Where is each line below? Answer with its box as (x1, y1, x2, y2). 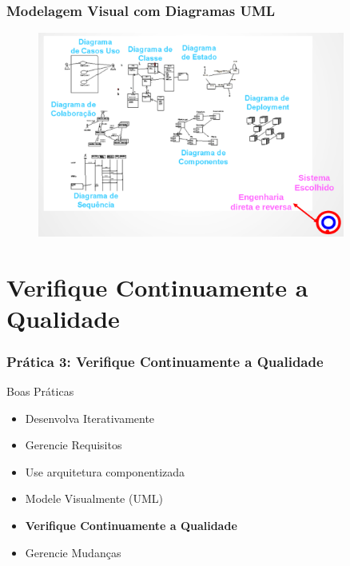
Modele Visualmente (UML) (25, 490, 163, 507)
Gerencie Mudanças (25, 544, 121, 560)
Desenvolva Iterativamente (25, 409, 155, 426)
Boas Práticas (6, 383, 74, 400)
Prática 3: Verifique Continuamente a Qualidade (6, 351, 324, 371)
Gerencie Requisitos (25, 436, 122, 453)
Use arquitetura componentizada (25, 463, 185, 480)
